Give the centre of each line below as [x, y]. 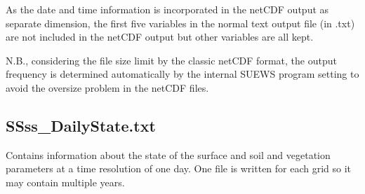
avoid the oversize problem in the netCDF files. [107, 87]
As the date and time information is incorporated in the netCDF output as [167, 9]
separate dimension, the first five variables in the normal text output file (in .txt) [180, 23]
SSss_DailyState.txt [81, 125]
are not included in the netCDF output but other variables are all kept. [160, 37]
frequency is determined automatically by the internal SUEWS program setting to [182, 74]
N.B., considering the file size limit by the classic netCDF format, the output [171, 60]
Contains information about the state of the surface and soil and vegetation [168, 154]
